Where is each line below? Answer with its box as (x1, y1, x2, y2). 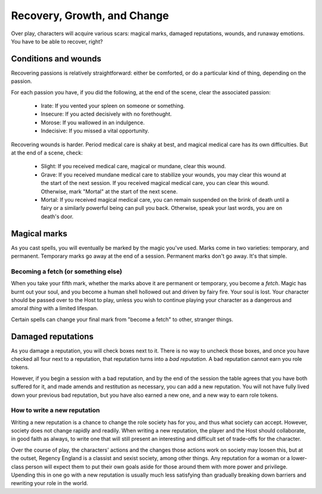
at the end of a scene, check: (11, 149, 83, 156)
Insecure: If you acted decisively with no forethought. (41, 110, 172, 118)
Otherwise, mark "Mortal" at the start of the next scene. (41, 188, 178, 195)
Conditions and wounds (11, 54, 101, 64)
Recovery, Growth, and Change (11, 9, 169, 22)
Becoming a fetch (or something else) (11, 267, 122, 276)
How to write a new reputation (11, 406, 100, 415)
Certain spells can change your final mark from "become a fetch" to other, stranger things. (11, 316, 234, 323)
